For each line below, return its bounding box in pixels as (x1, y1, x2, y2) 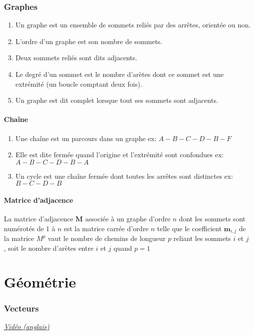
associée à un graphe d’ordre (85, 214, 171, 224)
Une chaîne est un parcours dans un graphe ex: (15, 133, 157, 143)
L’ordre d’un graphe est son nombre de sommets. (15, 36, 162, 46)
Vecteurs (4, 302, 39, 314)
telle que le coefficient (157, 223, 222, 233)
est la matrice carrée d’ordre (64, 223, 149, 233)
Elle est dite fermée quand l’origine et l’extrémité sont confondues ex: (15, 149, 224, 160)
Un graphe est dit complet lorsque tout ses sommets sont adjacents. (15, 95, 218, 105)
